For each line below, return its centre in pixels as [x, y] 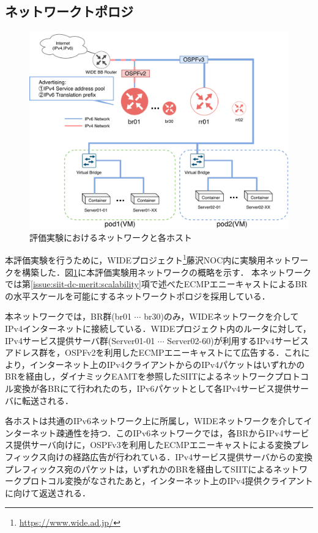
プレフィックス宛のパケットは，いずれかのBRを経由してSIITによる [139, 469]
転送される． [47, 400]
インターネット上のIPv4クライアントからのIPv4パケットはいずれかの [167, 364]
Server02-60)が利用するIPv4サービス [238, 340]
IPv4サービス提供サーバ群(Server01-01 [80, 340]
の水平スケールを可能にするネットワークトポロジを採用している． [138, 296]
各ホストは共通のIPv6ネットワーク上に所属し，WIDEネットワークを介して [154, 421]
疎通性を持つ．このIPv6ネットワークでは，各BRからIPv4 [170, 432]
